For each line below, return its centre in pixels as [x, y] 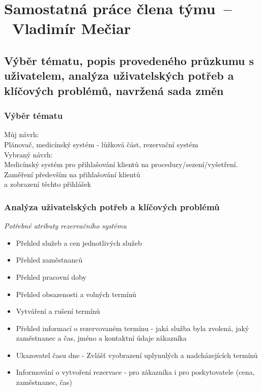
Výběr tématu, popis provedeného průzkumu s [129, 60]
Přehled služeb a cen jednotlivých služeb [79, 242]
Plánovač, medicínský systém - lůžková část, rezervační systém [101, 144]
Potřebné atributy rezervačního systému [65, 226]
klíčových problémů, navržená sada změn [114, 90]
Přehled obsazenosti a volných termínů [76, 294]
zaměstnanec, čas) [44, 382]
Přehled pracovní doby [51, 276]
